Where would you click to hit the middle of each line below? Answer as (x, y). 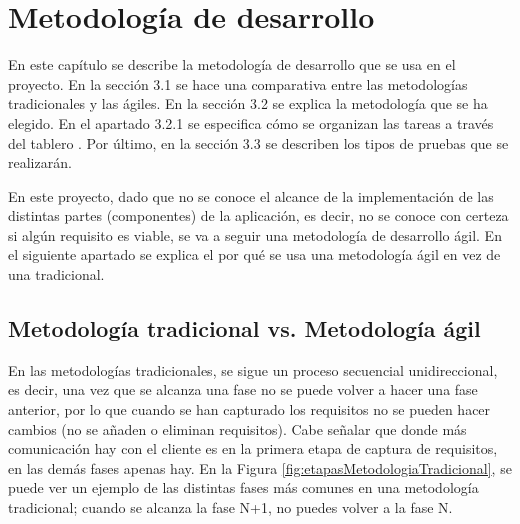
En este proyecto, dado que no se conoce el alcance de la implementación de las (251, 195)
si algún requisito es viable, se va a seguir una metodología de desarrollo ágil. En (255, 234)
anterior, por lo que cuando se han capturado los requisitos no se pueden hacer (249, 409)
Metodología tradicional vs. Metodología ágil (244, 328)
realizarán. (40, 162)
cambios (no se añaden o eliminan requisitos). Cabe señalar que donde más (237, 428)
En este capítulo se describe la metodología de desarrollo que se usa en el (232, 64)
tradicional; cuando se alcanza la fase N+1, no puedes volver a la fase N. (230, 507)
